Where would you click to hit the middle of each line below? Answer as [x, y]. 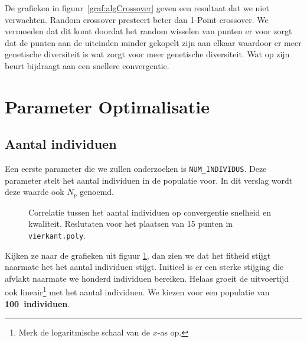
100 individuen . [37, 303]
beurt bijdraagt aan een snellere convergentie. [87, 65]
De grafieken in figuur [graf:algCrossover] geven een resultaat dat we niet [137, 8]
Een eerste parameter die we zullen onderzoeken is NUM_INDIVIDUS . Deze [136, 169]
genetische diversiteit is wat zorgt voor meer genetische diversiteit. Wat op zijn [147, 54]
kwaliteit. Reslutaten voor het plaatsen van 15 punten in [131, 224]
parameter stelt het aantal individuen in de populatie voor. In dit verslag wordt [149, 180]
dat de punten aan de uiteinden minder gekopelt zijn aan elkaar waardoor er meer [153, 42]
